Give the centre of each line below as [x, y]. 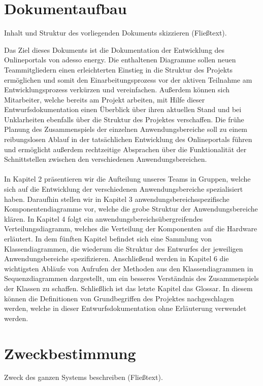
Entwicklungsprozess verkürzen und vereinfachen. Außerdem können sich [117, 90]
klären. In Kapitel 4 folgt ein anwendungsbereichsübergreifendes [104, 218]
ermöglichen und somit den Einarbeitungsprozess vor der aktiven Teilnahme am [128, 79]
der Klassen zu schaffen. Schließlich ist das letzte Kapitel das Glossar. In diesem [128, 288]
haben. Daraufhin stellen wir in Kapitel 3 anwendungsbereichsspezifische [117, 199]
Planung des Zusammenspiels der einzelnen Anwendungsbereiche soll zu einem [126, 129]
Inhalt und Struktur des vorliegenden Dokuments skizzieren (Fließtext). [116, 33]
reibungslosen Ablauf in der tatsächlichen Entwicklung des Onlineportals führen [128, 139]
